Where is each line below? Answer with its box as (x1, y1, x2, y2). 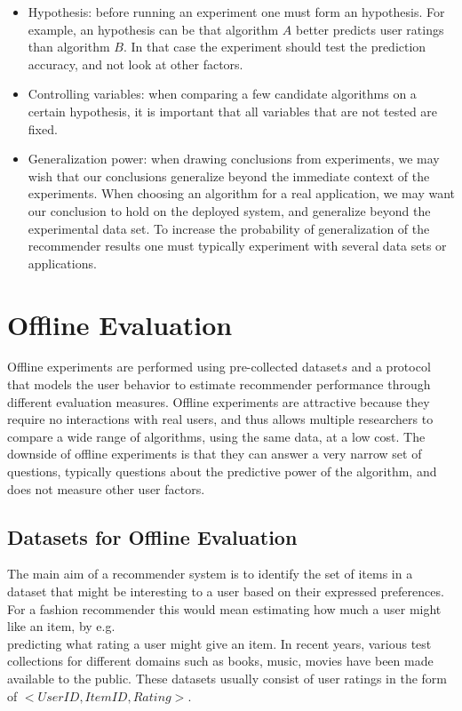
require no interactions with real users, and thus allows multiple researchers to (7, 410, 434, 428)
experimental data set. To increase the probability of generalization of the (28, 219, 430, 237)
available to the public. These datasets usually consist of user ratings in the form (7, 668, 447, 687)
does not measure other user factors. (7, 479, 205, 498)
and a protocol (351, 357, 431, 376)
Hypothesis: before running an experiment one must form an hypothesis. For (28, 3, 445, 20)
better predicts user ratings (296, 20, 444, 38)
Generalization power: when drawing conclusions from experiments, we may (28, 149, 440, 168)
